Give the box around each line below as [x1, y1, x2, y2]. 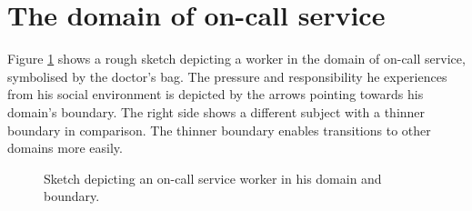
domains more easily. [7, 138, 123, 157]
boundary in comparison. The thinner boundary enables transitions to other [7, 120, 431, 139]
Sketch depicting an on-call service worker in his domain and [44, 168, 382, 187]
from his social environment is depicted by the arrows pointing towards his [7, 85, 424, 104]
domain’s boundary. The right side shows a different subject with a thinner [7, 102, 426, 121]
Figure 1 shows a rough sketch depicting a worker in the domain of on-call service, [7, 49, 466, 68]
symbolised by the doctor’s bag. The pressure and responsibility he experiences [7, 66, 447, 85]
